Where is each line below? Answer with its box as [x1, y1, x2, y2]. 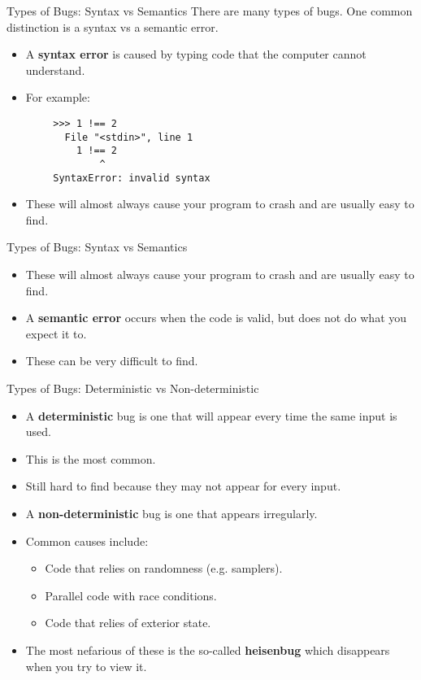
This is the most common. [25, 450, 156, 467]
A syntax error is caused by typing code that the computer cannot [25, 46, 367, 63]
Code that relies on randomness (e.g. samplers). [45, 560, 283, 577]
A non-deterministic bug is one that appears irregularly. [25, 504, 318, 521]
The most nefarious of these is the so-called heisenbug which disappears [25, 641, 390, 658]
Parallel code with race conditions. [45, 586, 217, 604]
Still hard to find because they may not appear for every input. [25, 477, 341, 495]
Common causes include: [25, 532, 149, 549]
